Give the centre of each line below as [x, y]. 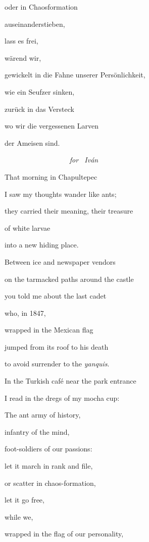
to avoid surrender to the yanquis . [57, 364]
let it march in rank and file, [49, 466]
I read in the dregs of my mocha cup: [62, 398]
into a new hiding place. [42, 245]
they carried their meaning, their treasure [69, 211]
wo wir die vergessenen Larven [52, 126]
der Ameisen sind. [32, 142]
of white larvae [28, 227]
